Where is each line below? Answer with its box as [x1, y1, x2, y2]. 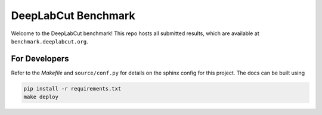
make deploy [23, 94, 59, 101]
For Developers [11, 54, 69, 64]
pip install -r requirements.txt [23, 85, 122, 92]
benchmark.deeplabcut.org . [11, 38, 89, 45]
